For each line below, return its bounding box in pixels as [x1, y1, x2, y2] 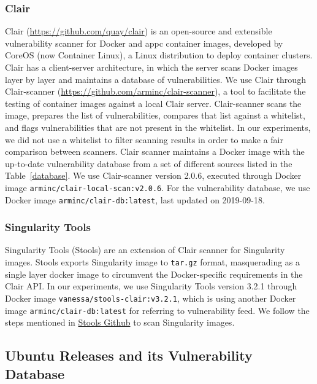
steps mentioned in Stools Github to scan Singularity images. [5, 316, 235, 329]
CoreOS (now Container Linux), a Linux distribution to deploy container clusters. [5, 49, 313, 61]
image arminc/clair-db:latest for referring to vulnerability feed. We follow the [5, 304, 310, 316]
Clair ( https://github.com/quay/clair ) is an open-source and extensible [5, 25, 272, 37]
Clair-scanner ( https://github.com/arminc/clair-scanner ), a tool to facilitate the [5, 85, 306, 98]
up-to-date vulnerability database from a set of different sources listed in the [5, 157, 292, 170]
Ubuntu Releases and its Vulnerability [5, 346, 253, 365]
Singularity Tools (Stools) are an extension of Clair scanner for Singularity [5, 243, 285, 256]
